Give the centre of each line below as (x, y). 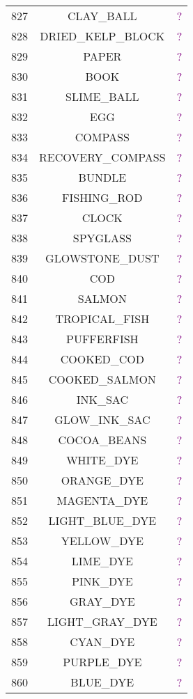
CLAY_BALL (102, 16)
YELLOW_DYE (102, 541)
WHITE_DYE (102, 460)
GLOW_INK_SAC (102, 419)
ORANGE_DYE (102, 480)
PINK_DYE (102, 581)
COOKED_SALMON (102, 379)
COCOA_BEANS (102, 440)
